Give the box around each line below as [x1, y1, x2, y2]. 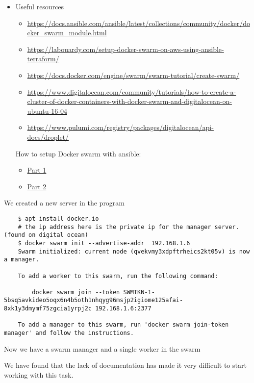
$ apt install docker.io [18, 215, 99, 222]
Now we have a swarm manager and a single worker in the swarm [4, 343, 201, 354]
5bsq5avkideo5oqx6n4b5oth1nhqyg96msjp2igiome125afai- [4, 297, 183, 304]
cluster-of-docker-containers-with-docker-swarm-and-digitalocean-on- [27, 96, 232, 106]
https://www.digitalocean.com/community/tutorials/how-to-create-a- [27, 86, 236, 97]
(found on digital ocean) [4, 231, 88, 239]
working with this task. [4, 369, 74, 380]
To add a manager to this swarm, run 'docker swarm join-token [18, 321, 229, 329]
